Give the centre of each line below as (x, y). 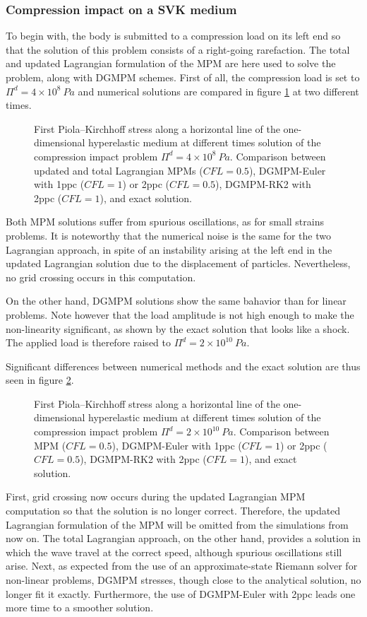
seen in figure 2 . (40, 380)
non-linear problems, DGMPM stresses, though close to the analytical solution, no (183, 580)
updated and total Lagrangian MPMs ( (119, 170)
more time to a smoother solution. (80, 607)
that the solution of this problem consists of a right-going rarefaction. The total (178, 49)
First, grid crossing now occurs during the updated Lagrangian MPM (156, 496)
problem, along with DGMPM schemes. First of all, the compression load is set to (183, 77)
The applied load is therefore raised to (88, 342)
